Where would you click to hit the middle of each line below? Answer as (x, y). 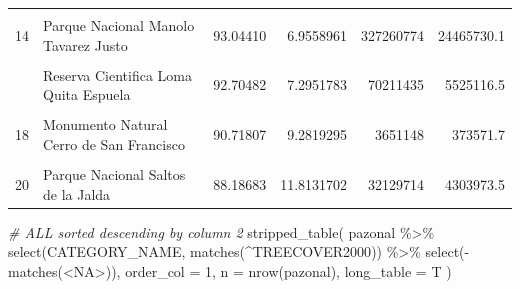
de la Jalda (77, 193)
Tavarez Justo (85, 44)
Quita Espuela (87, 94)
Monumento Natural (105, 124)
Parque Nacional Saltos (114, 174)
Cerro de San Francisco (114, 143)
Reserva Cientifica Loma (118, 74)
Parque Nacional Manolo (119, 25)
